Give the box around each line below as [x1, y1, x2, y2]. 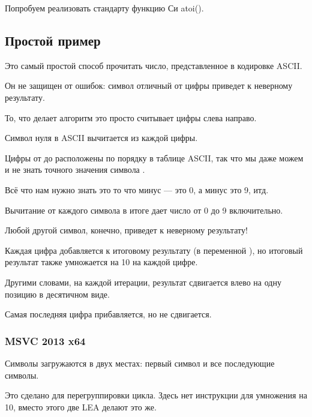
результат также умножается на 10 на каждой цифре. [5, 256, 198, 268]
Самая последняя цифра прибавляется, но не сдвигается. [5, 308, 212, 320]
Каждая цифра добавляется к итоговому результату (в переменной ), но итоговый [5, 244, 303, 256]
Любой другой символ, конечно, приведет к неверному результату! [5, 224, 248, 236]
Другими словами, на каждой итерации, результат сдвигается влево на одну [5, 275, 281, 288]
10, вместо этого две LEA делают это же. [5, 400, 157, 413]
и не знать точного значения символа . [5, 163, 145, 176]
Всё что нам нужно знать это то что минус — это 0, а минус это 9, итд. [5, 183, 269, 196]
